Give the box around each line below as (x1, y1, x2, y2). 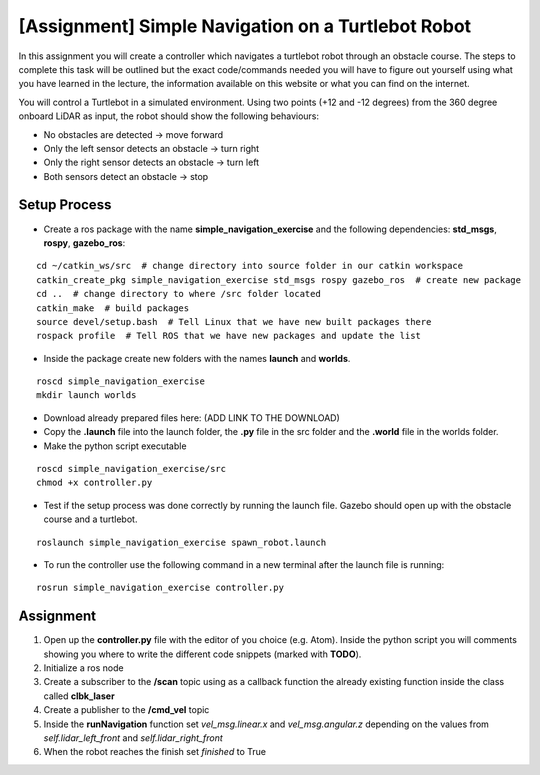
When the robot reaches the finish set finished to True (43, 746, 267, 758)
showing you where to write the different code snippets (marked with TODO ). (43, 648, 362, 660)
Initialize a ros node (43, 662, 124, 674)
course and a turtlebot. (43, 513, 138, 525)
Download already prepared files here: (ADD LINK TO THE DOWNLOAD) (43, 411, 340, 424)
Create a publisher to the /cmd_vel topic (43, 704, 210, 716)
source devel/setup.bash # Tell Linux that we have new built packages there (36, 316, 432, 327)
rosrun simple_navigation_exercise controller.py (36, 582, 285, 594)
